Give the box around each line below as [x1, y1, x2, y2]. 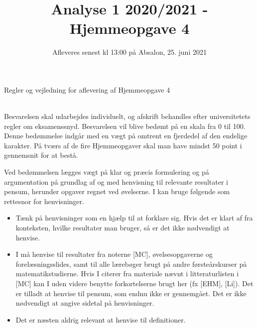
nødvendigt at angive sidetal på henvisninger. [15, 298, 154, 308]
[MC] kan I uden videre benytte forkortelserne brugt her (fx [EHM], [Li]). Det [15, 278, 254, 288]
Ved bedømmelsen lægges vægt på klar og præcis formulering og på [4, 167, 209, 177]
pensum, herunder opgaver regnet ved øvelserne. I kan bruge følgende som [4, 186, 230, 197]
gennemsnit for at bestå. [4, 150, 78, 160]
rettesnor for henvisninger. [4, 196, 84, 206]
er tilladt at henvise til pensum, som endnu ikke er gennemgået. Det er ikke [15, 288, 247, 298]
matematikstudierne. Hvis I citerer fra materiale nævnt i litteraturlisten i [15, 268, 239, 279]
